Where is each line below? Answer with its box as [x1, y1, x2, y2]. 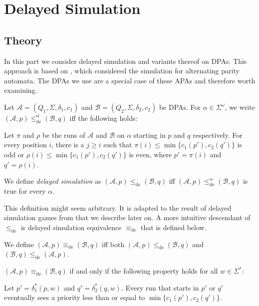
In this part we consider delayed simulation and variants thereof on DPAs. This [4, 55, 247, 66]
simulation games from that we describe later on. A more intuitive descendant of [4, 212, 251, 223]
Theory [4, 32, 42, 47]
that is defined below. [141, 222, 207, 232]
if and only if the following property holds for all [69, 266, 218, 276]
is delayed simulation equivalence [20, 222, 122, 232]
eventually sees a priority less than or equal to [4, 292, 145, 303]
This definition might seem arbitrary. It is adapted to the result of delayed [4, 202, 232, 213]
